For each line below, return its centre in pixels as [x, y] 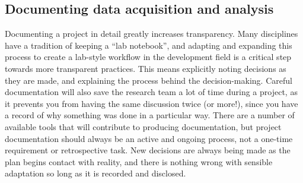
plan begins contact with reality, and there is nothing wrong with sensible [139, 161]
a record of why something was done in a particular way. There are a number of [150, 115]
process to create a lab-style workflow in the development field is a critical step [148, 57]
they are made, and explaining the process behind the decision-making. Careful [149, 80]
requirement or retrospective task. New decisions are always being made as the [148, 150]
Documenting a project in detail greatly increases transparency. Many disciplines [151, 34]
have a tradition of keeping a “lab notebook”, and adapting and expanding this [149, 45]
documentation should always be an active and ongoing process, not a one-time [149, 138]
